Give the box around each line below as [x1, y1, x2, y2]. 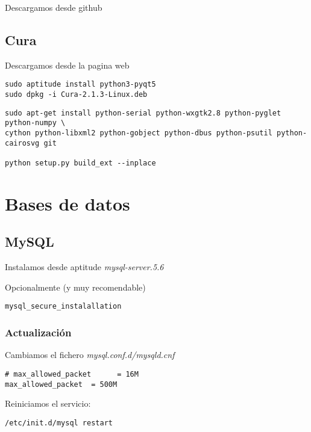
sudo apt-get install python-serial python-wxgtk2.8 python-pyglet [5, 108, 281, 117]
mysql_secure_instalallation [5, 302, 122, 311]
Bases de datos [5, 191, 130, 215]
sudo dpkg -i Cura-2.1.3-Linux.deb [5, 90, 148, 99]
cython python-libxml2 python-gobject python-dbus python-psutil [5, 129, 272, 138]
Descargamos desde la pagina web [5, 58, 130, 71]
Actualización [5, 324, 72, 339]
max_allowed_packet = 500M [5, 380, 118, 389]
